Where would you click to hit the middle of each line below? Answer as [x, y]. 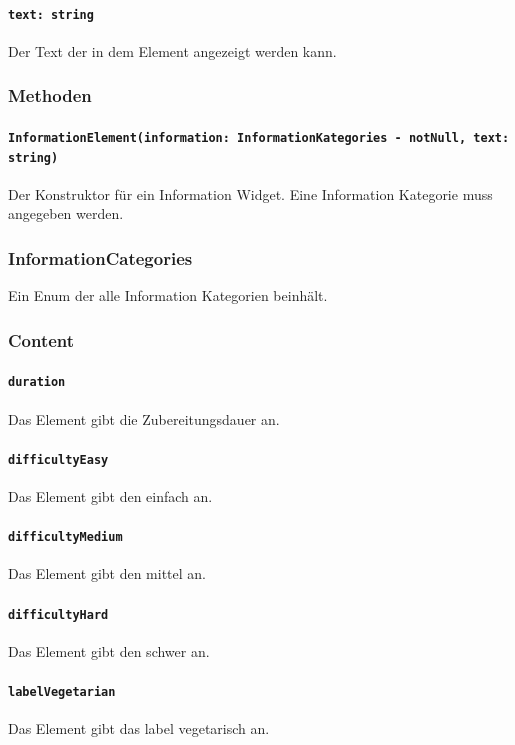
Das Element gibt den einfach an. [110, 495]
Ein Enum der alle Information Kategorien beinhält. [168, 295]
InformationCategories [100, 257]
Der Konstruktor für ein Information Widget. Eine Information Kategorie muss [250, 193]
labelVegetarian [62, 692]
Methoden [50, 95]
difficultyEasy [58, 459]
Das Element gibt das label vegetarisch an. [139, 728]
